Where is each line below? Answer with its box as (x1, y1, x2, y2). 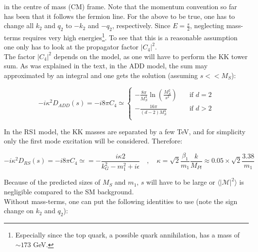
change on (4, 205, 34, 216)
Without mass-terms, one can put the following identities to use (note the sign (4, 196, 238, 206)
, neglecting (190, 20, 224, 31)
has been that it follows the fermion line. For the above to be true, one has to (4, 11, 235, 21)
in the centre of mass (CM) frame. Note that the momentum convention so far (4, 1, 237, 11)
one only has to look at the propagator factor (4, 42, 139, 52)
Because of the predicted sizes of (4, 177, 101, 187)
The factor (4, 51, 35, 61)
